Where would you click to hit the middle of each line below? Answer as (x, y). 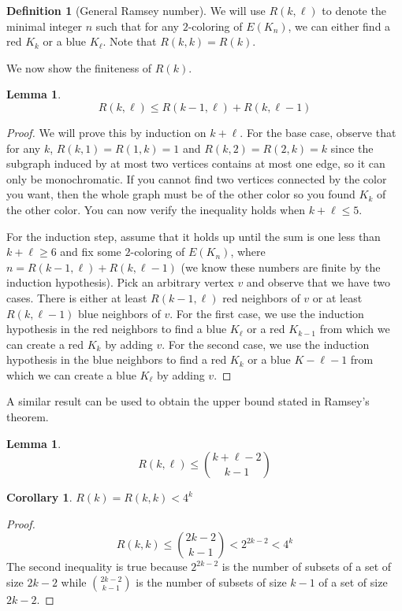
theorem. (28, 417)
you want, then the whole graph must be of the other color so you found (181, 194)
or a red (266, 329)
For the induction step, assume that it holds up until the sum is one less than (194, 236)
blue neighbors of (119, 313)
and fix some (91, 252)
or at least (337, 297)
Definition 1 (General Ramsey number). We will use (136, 10)
